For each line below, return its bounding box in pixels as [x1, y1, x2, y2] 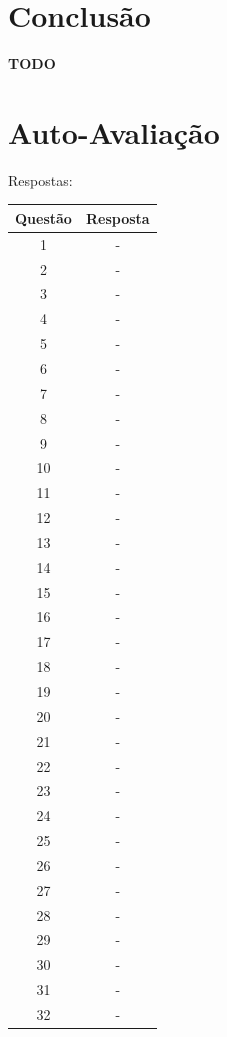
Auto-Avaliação [8, 111, 220, 152]
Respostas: [8, 169, 73, 190]
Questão [15, 207, 72, 228]
